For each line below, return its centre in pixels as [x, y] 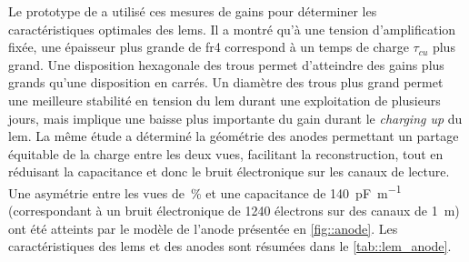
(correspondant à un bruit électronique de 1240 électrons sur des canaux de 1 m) [234, 211]
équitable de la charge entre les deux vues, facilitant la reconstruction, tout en [226, 153]
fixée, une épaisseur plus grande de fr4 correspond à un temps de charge [209, 47]
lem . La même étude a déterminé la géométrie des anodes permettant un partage [234, 136]
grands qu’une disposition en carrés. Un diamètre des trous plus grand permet [226, 82]
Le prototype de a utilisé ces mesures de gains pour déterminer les [193, 11]
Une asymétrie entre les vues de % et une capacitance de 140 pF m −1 [205, 191]
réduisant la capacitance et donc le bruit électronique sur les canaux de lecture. [229, 171]
